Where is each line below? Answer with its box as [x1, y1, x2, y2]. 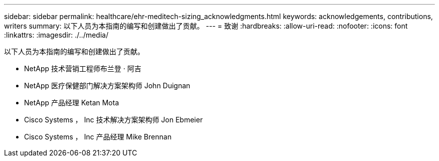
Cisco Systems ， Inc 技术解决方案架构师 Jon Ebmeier [24, 115, 203, 124]
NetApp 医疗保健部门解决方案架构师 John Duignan [24, 81, 190, 90]
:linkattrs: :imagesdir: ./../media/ [4, 31, 109, 39]
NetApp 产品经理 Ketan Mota [24, 98, 119, 107]
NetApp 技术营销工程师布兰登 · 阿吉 [24, 64, 141, 73]
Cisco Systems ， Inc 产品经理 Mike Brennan [24, 132, 172, 141]
